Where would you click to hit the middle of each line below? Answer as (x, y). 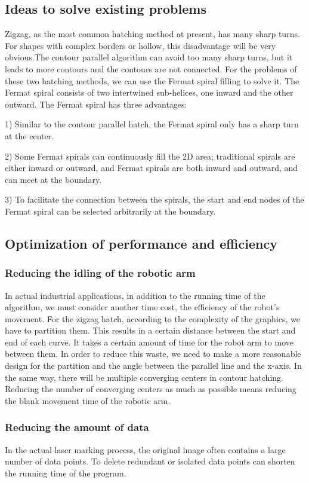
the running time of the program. (66, 473)
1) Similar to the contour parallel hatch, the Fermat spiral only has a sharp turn (152, 124)
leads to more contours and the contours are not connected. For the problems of (151, 68)
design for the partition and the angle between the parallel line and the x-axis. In (153, 366)
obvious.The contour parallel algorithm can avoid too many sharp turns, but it (149, 57)
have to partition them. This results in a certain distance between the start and (150, 330)
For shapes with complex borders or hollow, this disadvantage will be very (140, 45)
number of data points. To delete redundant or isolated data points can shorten (150, 461)
